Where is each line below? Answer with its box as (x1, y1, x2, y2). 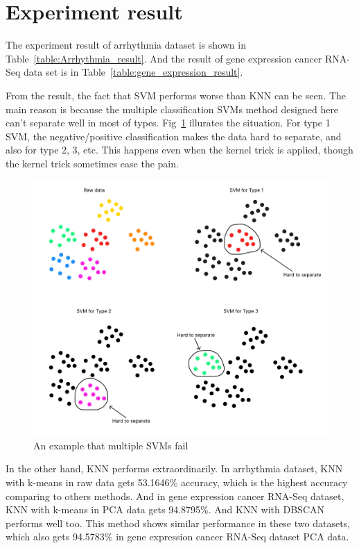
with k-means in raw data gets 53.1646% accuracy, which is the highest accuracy (6, 474, 348, 489)
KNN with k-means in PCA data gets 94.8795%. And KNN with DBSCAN (6, 502, 324, 517)
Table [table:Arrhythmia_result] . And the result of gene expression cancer (6, 51, 322, 65)
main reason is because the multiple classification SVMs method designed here (6, 101, 339, 116)
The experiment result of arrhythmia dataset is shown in (6, 38, 246, 52)
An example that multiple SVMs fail (33, 438, 189, 452)
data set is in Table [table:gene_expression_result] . (24, 65, 243, 79)
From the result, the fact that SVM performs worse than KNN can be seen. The (6, 88, 347, 102)
